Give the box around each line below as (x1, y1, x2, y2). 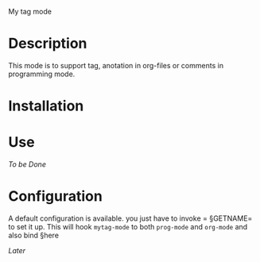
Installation (8, 97, 84, 115)
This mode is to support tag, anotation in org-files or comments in (8, 60, 224, 70)
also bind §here (8, 230, 60, 240)
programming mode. (8, 69, 76, 79)
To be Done (8, 160, 46, 169)
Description (8, 35, 87, 52)
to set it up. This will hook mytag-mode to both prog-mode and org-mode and (8, 222, 248, 231)
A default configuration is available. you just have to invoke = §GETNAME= (8, 214, 253, 223)
